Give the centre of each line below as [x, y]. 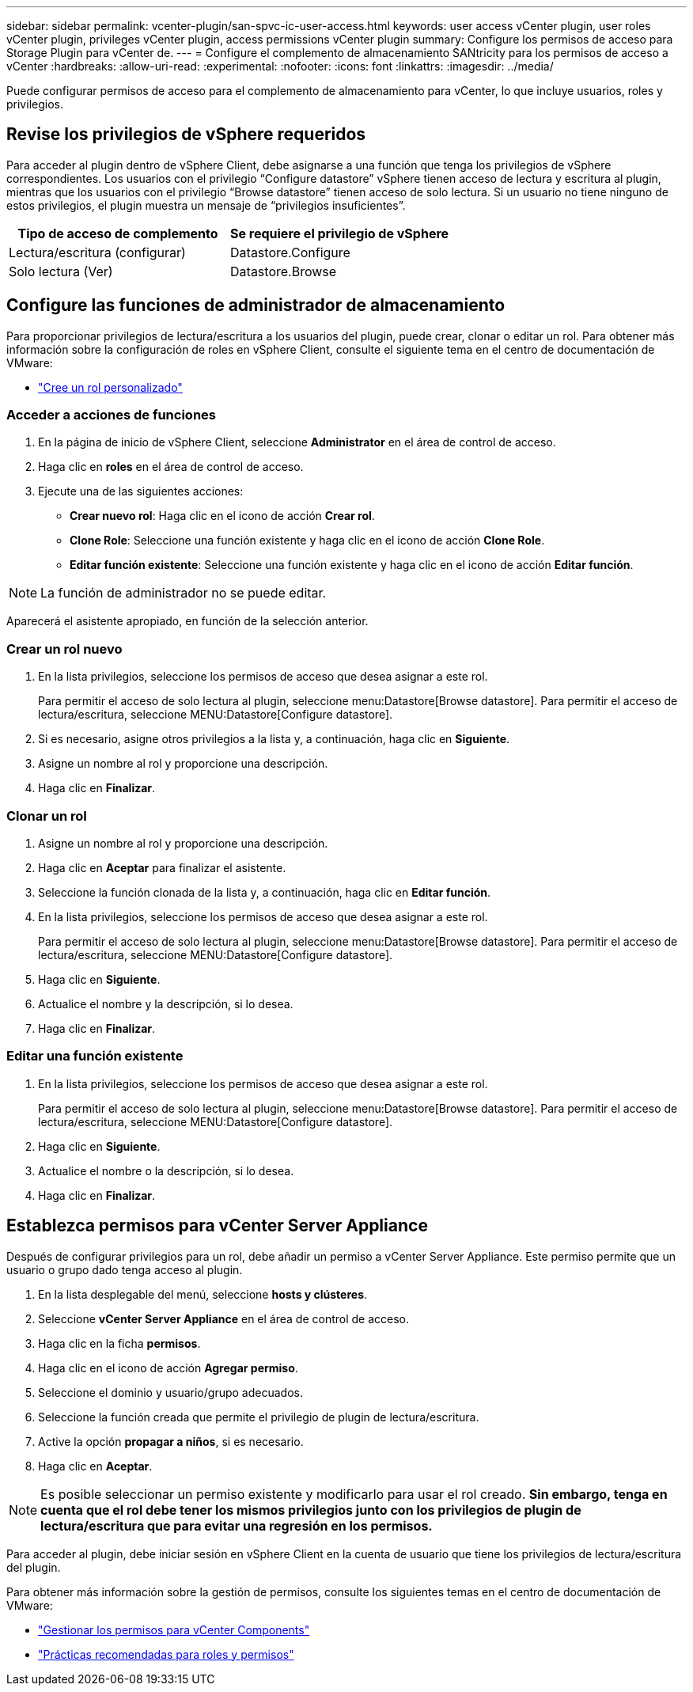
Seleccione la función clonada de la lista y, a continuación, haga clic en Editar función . [265, 892]
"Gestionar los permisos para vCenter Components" [174, 1629]
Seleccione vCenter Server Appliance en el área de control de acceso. [224, 1318]
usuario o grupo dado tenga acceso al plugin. [125, 1269]
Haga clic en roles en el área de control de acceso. [171, 467]
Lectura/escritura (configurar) [97, 252]
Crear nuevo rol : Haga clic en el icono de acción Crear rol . [222, 516]
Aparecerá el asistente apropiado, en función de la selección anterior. [187, 621]
